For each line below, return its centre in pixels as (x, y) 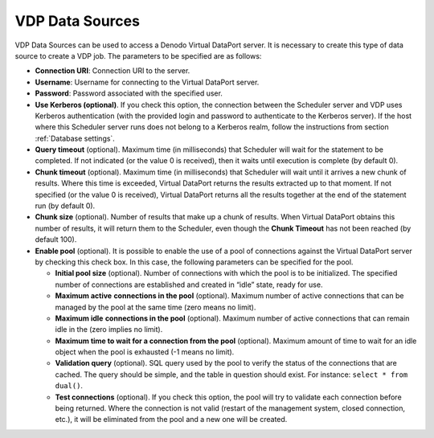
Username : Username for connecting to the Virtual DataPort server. (147, 82)
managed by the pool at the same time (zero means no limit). (156, 307)
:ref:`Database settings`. (75, 138)
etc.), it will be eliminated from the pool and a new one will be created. (171, 420)
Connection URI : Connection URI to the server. (113, 71)
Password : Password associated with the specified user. (129, 93)
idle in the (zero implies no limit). (109, 330)
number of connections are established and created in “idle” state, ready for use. (189, 284)
